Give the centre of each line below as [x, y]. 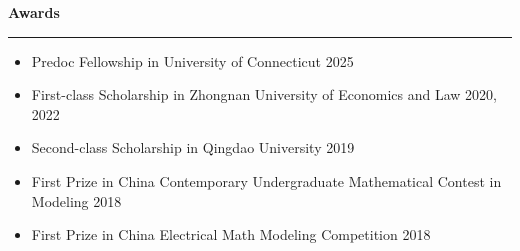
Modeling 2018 [76, 200]
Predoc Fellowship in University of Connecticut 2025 [192, 60]
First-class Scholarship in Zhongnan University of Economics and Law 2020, [264, 94]
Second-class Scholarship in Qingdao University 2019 [193, 147]
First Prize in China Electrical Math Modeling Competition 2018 [231, 234]
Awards [34, 12]
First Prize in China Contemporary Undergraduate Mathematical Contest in [266, 180]
